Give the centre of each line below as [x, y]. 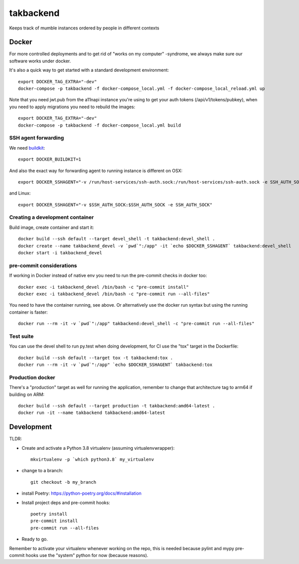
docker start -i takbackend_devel [60, 253]
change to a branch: [42, 471]
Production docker [32, 377]
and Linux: [20, 193]
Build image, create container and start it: [52, 227]
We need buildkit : [27, 148]
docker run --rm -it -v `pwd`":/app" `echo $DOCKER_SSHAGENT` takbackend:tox [115, 365]
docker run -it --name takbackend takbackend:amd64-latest [92, 413]
